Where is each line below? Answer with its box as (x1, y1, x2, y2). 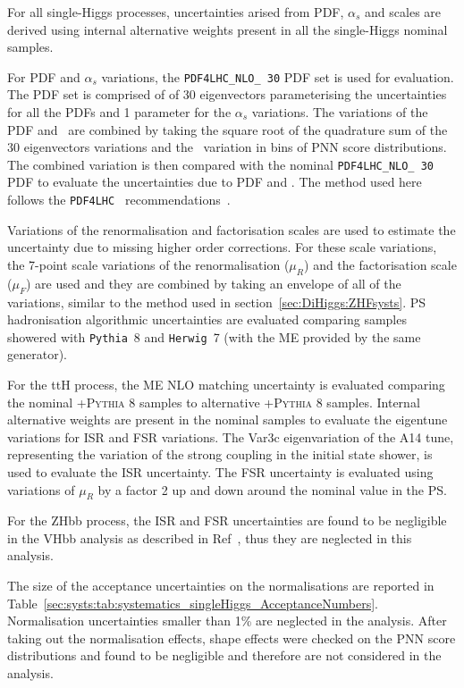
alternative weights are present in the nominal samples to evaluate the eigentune (7, 410, 448, 429)
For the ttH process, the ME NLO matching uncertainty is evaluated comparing (7, 374, 445, 393)
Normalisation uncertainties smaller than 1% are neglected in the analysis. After (7, 611, 447, 630)
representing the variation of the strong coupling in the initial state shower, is (7, 445, 433, 464)
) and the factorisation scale (304, 255, 457, 273)
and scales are (365, 3, 442, 21)
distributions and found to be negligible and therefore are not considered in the (7, 646, 442, 665)
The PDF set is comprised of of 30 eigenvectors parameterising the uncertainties (7, 85, 447, 104)
